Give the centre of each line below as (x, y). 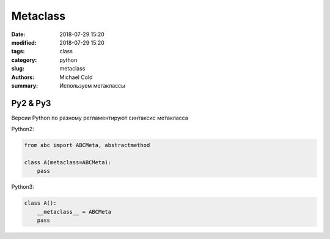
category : (24, 60)
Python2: (23, 129)
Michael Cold (76, 77)
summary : (25, 85)
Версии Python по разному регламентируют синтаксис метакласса (100, 118)
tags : (18, 51)
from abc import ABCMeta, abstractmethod (87, 145)
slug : (18, 69)
